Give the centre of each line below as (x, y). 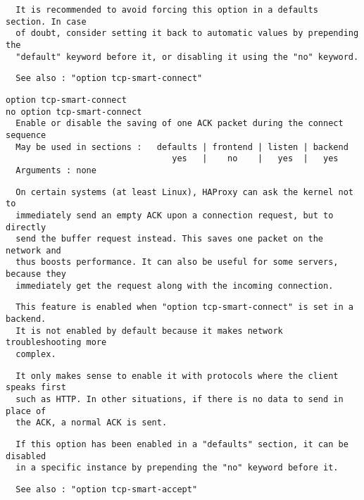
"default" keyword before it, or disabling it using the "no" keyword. (187, 57)
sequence (26, 135)
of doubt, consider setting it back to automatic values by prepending (187, 33)
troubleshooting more (56, 343)
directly (26, 227)
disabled (26, 456)
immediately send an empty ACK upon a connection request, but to (175, 215)
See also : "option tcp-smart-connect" (109, 79)
